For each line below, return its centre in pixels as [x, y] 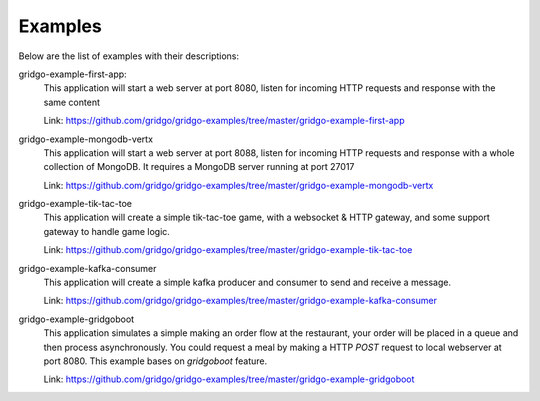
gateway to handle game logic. [106, 231]
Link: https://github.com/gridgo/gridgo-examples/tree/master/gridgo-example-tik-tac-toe [228, 250]
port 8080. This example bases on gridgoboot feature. [155, 361]
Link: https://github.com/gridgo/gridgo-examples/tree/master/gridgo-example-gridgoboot [229, 379]
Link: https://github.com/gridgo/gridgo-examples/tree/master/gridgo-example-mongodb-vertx [238, 185]
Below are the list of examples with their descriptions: [129, 56]
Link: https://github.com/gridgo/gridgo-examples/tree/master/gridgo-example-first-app [224, 121]
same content [71, 102]
